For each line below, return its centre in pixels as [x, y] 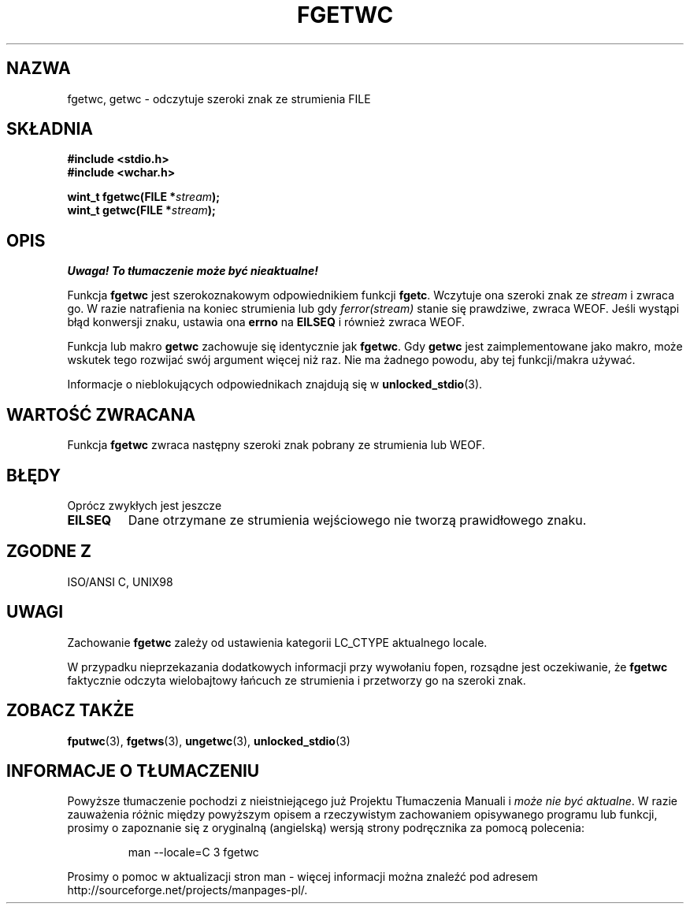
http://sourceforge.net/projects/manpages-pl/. [187, 890]
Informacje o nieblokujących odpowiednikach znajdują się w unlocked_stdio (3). [275, 384]
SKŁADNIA [50, 129]
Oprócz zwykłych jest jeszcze [145, 505]
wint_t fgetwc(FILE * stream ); [144, 197]
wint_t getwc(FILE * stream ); [141, 210]
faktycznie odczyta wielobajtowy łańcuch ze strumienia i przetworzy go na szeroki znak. [297, 680]
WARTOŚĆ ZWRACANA [101, 414]
